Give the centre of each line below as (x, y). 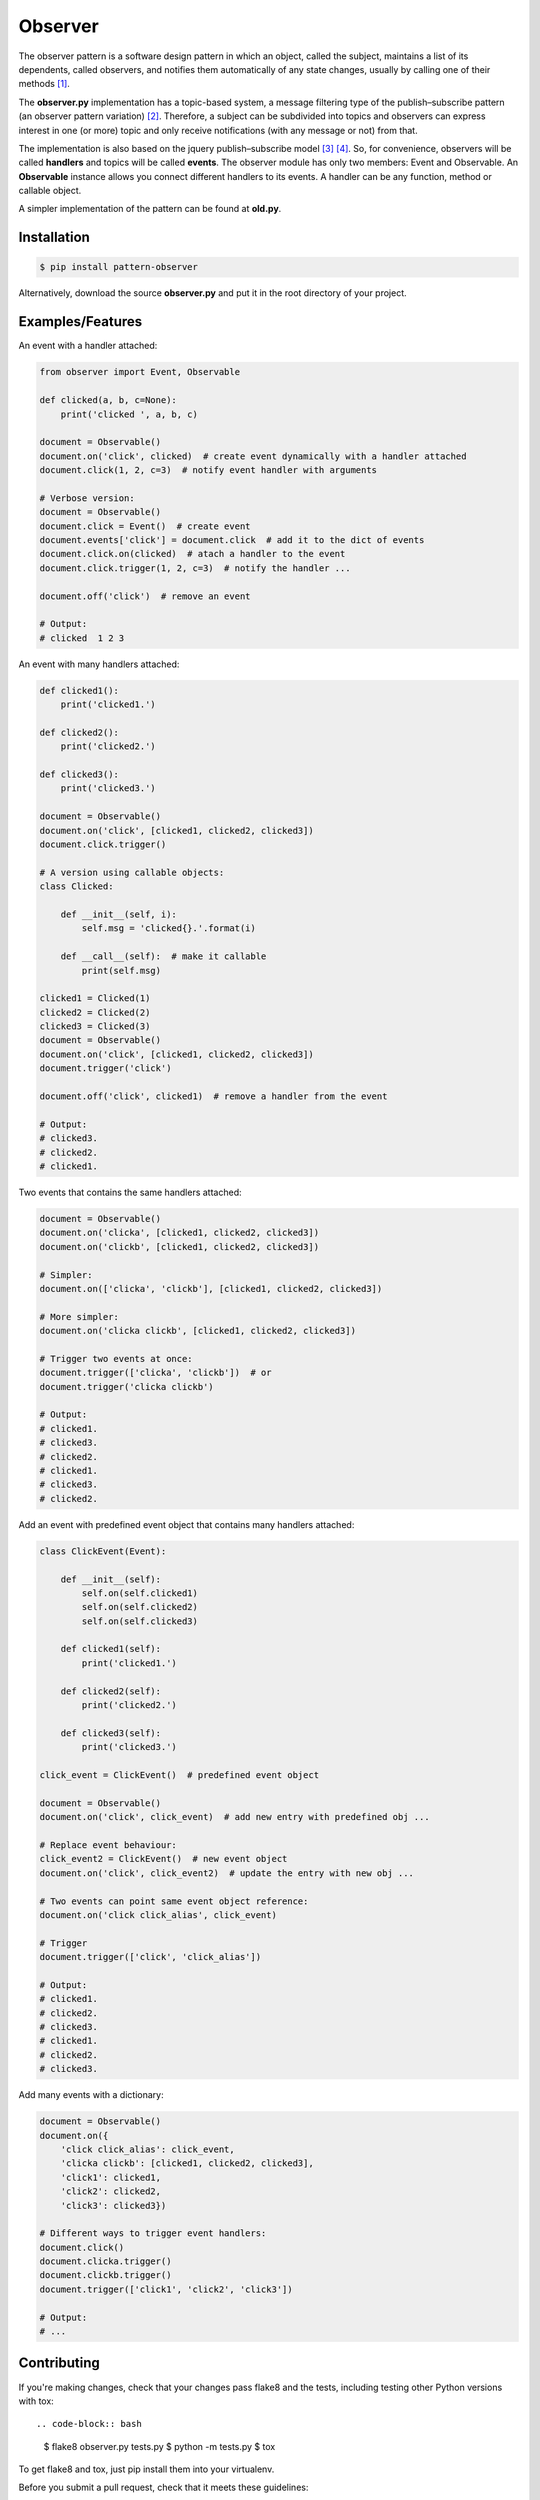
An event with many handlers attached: (99, 664)
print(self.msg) (121, 970)
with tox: (36, 2401)
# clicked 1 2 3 (82, 638)
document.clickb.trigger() (105, 2275)
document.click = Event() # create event (145, 526)
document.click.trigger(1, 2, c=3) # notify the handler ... (195, 568)
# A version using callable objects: (132, 872)
